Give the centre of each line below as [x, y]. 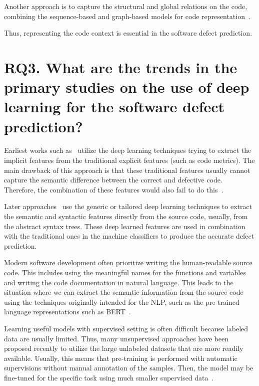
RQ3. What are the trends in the [121, 67]
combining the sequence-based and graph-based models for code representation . [127, 16]
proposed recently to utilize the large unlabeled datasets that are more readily [124, 348]
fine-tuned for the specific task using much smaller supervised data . [109, 377]
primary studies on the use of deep [127, 87]
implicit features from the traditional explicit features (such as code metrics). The [129, 160]
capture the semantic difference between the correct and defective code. [113, 180]
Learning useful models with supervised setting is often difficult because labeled [126, 328]
